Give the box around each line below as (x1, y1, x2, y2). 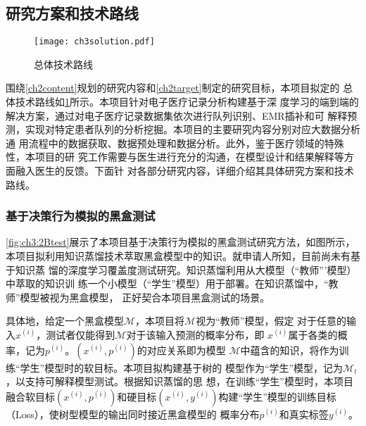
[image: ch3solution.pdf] (34, 37, 155, 47)
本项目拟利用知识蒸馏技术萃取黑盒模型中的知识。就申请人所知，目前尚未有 (6, 249, 351, 263)
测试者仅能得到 (46, 327, 115, 342)
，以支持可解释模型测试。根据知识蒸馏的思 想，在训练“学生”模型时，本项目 (6, 374, 353, 389)
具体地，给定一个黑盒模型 (6, 313, 124, 328)
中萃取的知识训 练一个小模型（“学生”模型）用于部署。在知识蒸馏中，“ (6, 276, 329, 291)
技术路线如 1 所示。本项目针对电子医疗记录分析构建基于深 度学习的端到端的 (15, 94, 359, 109)
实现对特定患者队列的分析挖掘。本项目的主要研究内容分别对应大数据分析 (25, 122, 360, 137)
